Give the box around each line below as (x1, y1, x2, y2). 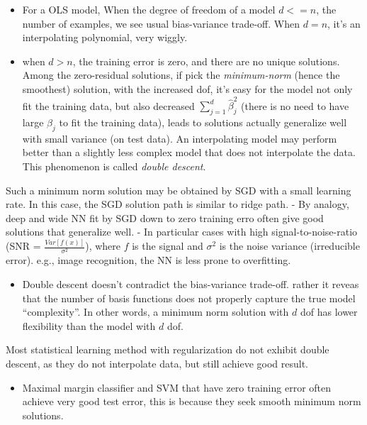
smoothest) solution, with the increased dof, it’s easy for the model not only (22, 81, 353, 96)
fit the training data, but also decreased (22, 98, 195, 113)
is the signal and (132, 238, 203, 253)
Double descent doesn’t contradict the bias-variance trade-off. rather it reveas (22, 277, 359, 292)
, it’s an (327, 16, 361, 31)
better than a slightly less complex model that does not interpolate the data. (22, 145, 356, 160)
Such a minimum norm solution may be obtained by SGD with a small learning (6, 182, 351, 197)
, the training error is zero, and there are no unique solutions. (72, 53, 340, 68)
